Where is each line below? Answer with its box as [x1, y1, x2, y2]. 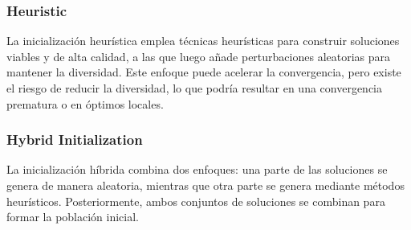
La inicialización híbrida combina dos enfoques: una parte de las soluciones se [6, 161, 388, 178]
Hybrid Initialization [6, 129, 143, 150]
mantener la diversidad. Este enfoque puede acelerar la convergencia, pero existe [6, 64, 401, 80]
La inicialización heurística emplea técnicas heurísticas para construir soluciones [6, 32, 400, 49]
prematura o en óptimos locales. [6, 95, 164, 112]
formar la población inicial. [6, 208, 140, 225]
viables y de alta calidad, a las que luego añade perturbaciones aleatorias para [6, 47, 391, 64]
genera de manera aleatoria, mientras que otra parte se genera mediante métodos [6, 177, 405, 193]
